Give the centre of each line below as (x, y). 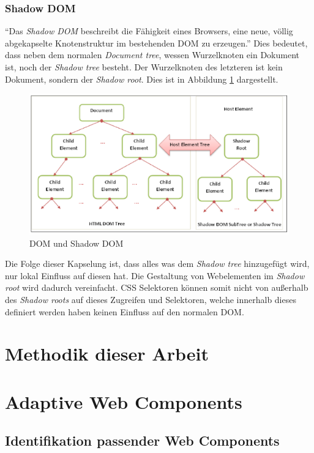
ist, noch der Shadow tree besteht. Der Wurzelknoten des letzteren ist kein (144, 67)
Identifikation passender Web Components (142, 440)
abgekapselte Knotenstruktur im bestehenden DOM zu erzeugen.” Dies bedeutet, (156, 43)
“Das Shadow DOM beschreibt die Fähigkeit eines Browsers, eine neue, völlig (149, 31)
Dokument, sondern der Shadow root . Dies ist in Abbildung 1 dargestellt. (142, 79)
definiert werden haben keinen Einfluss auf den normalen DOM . (125, 311)
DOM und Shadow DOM (77, 243)
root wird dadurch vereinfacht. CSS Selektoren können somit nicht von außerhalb (157, 287)
